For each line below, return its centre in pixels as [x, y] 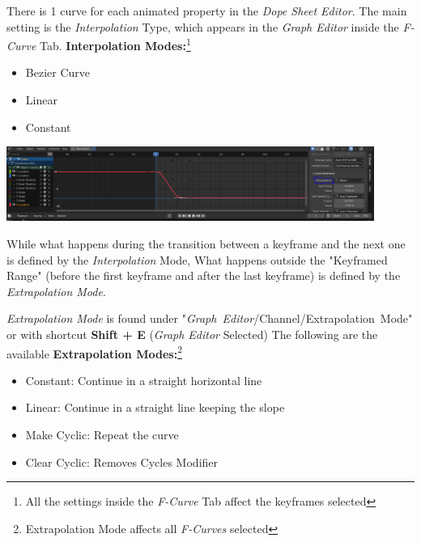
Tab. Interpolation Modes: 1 [115, 44]
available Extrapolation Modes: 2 [94, 352]
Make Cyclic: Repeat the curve [102, 434]
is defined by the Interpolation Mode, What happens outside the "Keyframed [197, 259]
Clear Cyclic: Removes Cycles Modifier [122, 462]
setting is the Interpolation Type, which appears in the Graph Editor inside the [203, 26]
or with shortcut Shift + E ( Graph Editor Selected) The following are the [192, 334]
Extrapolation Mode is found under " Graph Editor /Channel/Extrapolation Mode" [210, 318]
